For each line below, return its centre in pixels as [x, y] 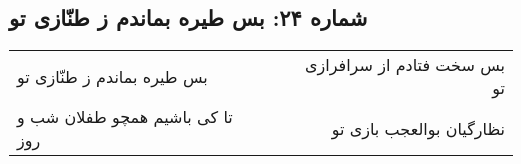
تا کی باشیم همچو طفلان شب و [125, 117]
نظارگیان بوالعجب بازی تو [418, 128]
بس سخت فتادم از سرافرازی [404, 65]
